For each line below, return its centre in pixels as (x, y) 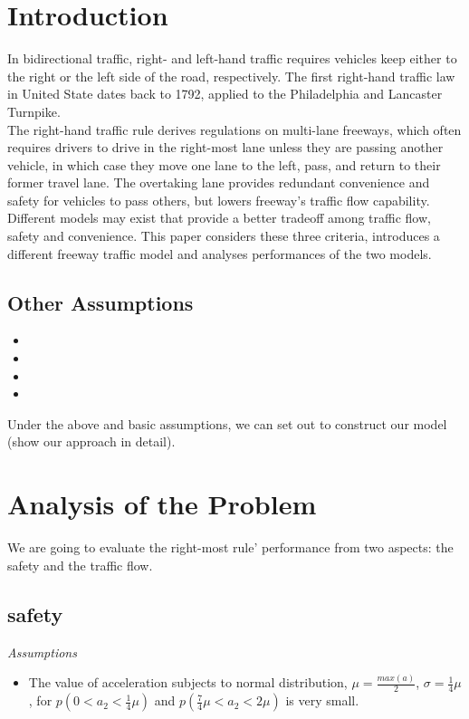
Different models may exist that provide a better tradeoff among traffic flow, (219, 218)
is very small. (322, 700)
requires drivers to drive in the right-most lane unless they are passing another (225, 147)
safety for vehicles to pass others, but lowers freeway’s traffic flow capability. (219, 200)
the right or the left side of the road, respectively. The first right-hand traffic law (231, 76)
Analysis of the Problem (162, 504)
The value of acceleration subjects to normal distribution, (188, 682)
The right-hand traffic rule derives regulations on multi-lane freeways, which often (234, 129)
